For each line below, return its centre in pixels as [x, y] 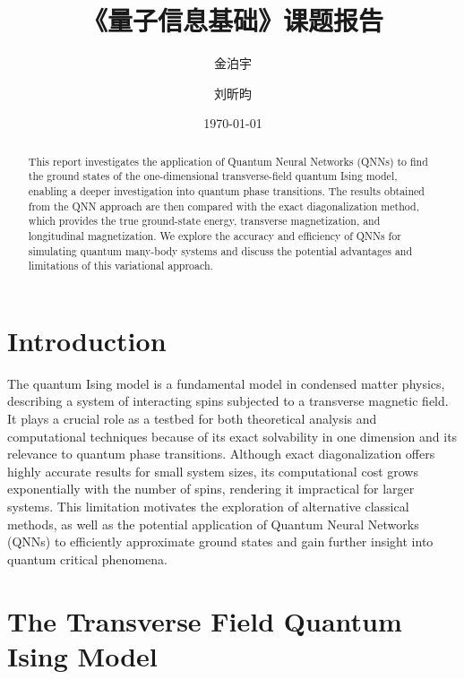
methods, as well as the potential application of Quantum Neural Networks [213, 524]
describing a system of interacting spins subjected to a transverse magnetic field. [228, 401]
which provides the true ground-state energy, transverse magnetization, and [204, 221]
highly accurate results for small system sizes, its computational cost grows [213, 471]
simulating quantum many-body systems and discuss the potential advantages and [220, 250]
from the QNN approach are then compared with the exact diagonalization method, [223, 206]
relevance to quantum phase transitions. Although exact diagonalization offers [221, 454]
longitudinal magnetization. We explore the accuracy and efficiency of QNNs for [215, 235]
